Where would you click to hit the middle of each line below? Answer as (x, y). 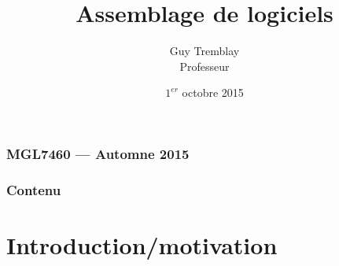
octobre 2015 (213, 92)
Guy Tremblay (205, 51)
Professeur (205, 66)
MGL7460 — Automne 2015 (98, 153)
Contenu (34, 189)
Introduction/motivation (142, 244)
